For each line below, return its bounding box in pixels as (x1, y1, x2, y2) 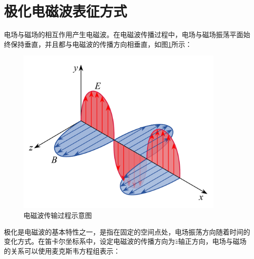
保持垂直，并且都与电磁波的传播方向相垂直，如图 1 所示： (10, 39, 192, 49)
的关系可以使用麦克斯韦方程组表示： (4, 245, 120, 256)
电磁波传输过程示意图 (23, 210, 92, 220)
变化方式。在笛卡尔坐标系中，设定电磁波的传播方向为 (4, 236, 175, 246)
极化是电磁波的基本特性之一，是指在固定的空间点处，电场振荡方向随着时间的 (4, 226, 250, 237)
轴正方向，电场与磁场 (178, 236, 247, 246)
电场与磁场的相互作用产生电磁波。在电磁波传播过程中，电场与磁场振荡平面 (4, 29, 243, 40)
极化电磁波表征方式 (4, 1, 127, 21)
